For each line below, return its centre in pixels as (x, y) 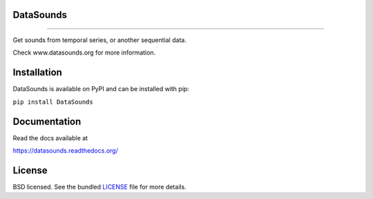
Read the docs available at (50, 138)
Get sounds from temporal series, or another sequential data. (99, 40)
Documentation (47, 121)
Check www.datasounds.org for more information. (84, 53)
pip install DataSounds (53, 102)
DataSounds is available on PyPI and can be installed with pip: (101, 89)
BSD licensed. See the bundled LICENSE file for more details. (99, 187)
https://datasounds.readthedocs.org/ (66, 151)
